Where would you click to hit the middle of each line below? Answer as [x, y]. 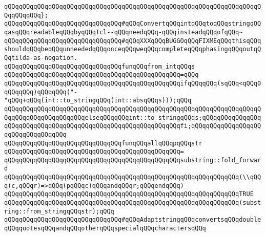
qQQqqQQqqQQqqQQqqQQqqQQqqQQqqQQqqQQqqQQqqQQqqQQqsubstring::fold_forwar [133, 160]
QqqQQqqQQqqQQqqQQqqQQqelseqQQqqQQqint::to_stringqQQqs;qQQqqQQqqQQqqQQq [133, 117]
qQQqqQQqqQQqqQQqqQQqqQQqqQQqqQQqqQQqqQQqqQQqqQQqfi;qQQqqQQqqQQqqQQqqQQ [133, 126]
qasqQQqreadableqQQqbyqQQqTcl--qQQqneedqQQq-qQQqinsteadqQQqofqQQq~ [124, 32]
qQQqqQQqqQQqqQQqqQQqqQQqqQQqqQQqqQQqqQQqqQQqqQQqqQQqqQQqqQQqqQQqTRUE [129, 194]
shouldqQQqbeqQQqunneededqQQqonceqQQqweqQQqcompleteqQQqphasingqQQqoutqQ [133, 49]
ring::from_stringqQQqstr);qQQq [59, 211]
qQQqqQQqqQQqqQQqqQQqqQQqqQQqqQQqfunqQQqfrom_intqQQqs [100, 66]
